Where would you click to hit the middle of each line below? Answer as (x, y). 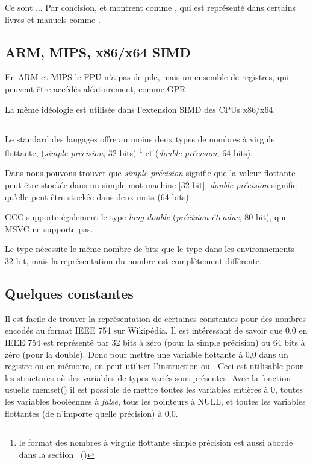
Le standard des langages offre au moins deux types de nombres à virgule (140, 138)
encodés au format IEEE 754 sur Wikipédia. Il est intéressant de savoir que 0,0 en (156, 330)
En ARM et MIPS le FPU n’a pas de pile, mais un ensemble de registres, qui (147, 77)
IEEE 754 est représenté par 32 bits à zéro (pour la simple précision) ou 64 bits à (155, 342)
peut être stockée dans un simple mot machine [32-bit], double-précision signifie (151, 185)
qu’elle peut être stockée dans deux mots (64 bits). (98, 196)
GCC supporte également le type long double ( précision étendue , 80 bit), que (146, 217)
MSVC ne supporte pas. (49, 228)
